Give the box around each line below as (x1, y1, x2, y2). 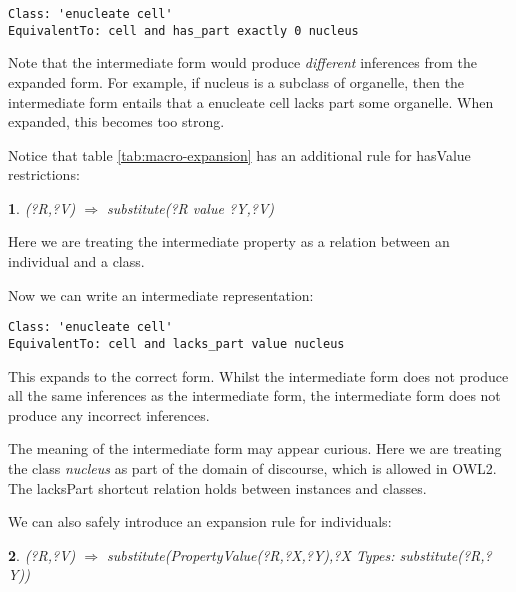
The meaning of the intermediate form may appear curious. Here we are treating (8, 438, 502, 459)
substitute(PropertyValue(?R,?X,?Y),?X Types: (107, 544, 395, 565)
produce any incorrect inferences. (8, 404, 210, 425)
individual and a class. (8, 251, 145, 272)
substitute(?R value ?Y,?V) (107, 197, 275, 218)
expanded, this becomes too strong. (8, 111, 225, 132)
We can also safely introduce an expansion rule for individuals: (8, 511, 392, 532)
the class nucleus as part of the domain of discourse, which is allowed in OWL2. (8, 457, 497, 478)
